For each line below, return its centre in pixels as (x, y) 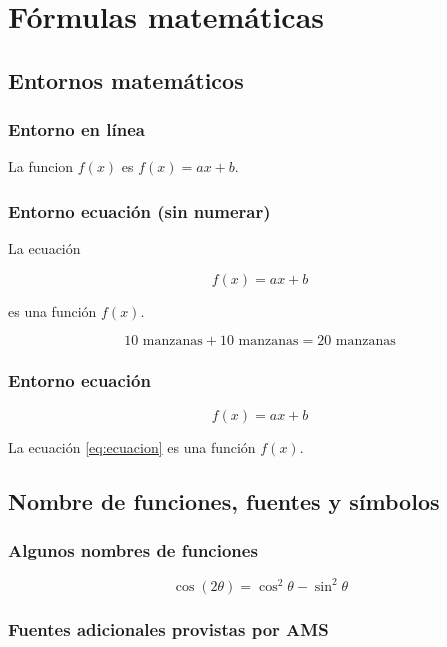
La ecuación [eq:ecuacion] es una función (132, 446)
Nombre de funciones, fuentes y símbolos (224, 500)
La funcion (41, 166)
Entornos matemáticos (126, 79)
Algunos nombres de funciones (133, 549)
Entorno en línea (76, 129)
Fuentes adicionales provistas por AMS (168, 628)
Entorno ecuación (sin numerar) (139, 210)
